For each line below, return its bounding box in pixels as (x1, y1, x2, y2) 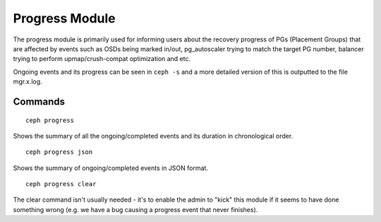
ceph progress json (25, 148, 93, 156)
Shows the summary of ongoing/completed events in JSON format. (13, 164, 208, 172)
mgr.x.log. (13, 77, 42, 86)
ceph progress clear (25, 180, 97, 188)
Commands (13, 96, 66, 107)
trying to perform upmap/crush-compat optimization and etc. (13, 55, 191, 63)
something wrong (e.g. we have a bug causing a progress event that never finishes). (13, 205, 258, 214)
